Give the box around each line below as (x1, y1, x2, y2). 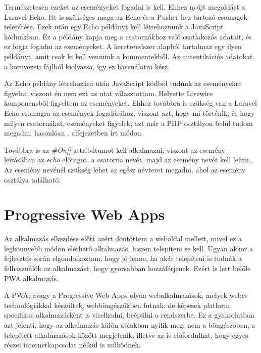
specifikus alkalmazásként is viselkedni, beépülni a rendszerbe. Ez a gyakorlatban (4, 310, 254, 320)
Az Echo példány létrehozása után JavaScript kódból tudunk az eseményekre (4, 78, 242, 89)
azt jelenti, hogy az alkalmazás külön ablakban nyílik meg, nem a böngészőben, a (4, 319, 255, 330)
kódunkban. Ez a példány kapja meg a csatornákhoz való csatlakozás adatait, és (4, 31, 252, 41)
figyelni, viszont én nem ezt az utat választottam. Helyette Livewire (4, 87, 213, 98)
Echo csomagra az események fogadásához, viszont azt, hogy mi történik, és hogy (4, 107, 255, 118)
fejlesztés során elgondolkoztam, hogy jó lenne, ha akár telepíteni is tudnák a (4, 253, 242, 263)
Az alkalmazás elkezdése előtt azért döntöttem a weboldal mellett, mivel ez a (4, 233, 242, 244)
